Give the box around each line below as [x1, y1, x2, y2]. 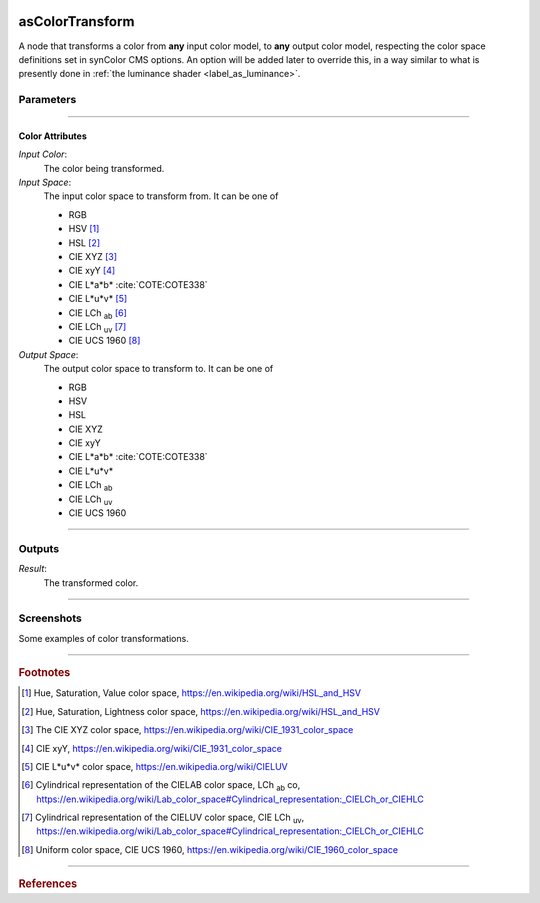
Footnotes [18, 666, 71, 680]
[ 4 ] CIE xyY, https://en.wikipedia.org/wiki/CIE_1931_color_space [21, 742, 282, 754]
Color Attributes [18, 130, 87, 142]
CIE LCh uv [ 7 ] [68, 320, 127, 335]
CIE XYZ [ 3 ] [68, 250, 118, 262]
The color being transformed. [43, 162, 165, 174]
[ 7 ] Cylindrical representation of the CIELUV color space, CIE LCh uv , [21, 811, 305, 825]
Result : [18, 563, 47, 575]
